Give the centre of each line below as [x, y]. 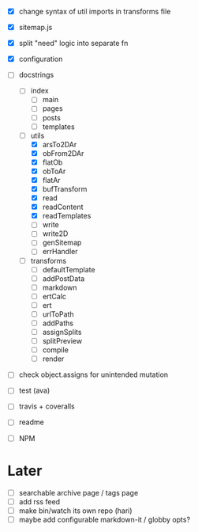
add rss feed [39, 501]
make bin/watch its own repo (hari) [75, 511]
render [53, 359]
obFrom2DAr [63, 153]
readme [31, 422]
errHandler [60, 252]
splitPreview [62, 341]
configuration [41, 59]
